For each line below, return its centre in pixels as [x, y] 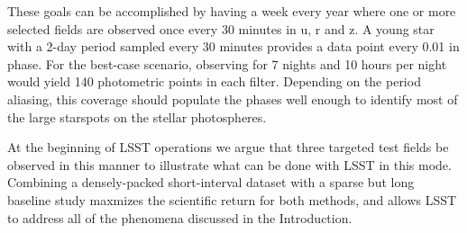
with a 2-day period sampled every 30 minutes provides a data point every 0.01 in [233, 46]
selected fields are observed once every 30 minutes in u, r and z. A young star [221, 28]
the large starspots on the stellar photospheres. [137, 116]
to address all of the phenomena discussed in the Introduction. [180, 217]
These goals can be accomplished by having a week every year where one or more [232, 11]
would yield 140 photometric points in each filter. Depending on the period [214, 81]
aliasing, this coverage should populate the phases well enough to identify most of [233, 99]
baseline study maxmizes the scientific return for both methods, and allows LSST [232, 199]
